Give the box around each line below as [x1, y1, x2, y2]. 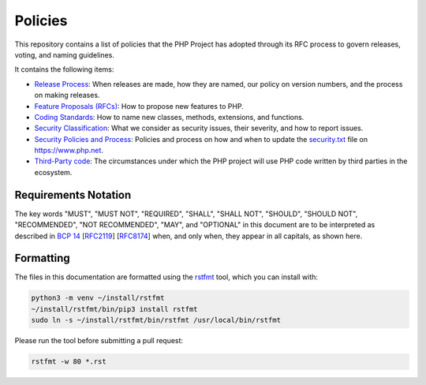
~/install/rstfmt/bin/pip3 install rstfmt [31, 305, 198, 313]
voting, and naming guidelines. [14, 50, 114, 59]
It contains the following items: [14, 65, 114, 74]
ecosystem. [34, 167, 73, 177]
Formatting [14, 252, 70, 265]
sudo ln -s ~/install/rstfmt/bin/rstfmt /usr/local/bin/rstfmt [31, 316, 282, 325]
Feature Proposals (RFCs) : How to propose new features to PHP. [34, 101, 244, 110]
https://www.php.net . [34, 146, 104, 155]
